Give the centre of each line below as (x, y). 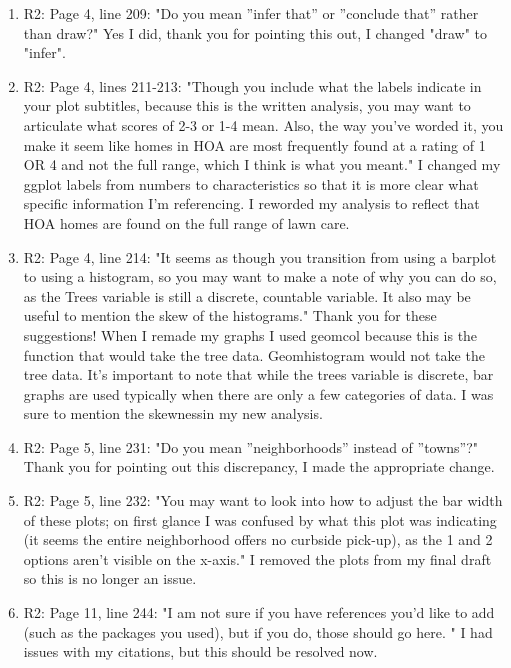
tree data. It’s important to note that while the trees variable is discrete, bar (258, 374)
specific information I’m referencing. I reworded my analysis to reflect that (251, 203)
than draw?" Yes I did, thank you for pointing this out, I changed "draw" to (255, 32)
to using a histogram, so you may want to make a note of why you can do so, (260, 276)
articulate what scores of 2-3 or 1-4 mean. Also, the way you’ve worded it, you (263, 124)
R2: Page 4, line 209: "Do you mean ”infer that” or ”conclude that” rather (251, 13)
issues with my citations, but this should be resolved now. (200, 651)
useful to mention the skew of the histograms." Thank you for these (230, 315)
